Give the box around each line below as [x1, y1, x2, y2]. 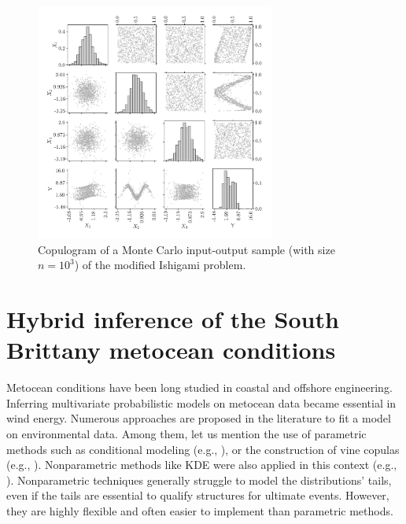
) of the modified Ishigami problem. [74, 256, 246, 273]
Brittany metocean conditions [6, 334, 336, 366]
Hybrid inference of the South [6, 303, 339, 335]
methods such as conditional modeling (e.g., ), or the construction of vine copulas [6, 441, 400, 457]
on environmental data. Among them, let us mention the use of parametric [6, 425, 367, 441]
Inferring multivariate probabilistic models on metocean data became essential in [6, 394, 397, 411]
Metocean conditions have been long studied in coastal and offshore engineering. [6, 379, 393, 396]
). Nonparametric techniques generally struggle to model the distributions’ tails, [6, 471, 392, 488]
